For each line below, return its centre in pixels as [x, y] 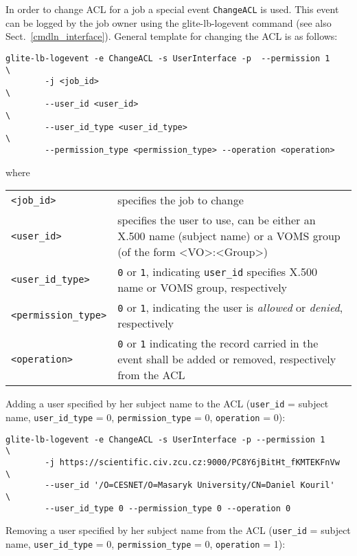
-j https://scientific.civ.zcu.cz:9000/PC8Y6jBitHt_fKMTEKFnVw [192, 462]
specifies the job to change [181, 200]
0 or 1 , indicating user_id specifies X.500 [217, 272]
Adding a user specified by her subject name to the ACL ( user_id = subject [167, 404]
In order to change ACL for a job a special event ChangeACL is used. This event [172, 9]
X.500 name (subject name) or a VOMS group [229, 236]
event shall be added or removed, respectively [227, 359]
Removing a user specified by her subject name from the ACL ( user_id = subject [178, 530]
